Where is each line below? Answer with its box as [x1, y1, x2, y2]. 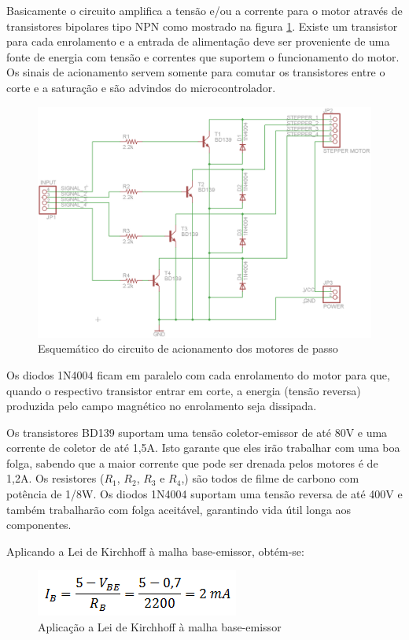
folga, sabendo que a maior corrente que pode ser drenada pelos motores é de [6, 454, 378, 471]
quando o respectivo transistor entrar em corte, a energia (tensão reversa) [6, 382, 361, 398]
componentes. [6, 516, 72, 533]
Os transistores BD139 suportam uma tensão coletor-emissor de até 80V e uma [6, 424, 388, 440]
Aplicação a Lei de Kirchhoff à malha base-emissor [38, 619, 282, 635]
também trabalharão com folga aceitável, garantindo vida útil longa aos [6, 501, 352, 517]
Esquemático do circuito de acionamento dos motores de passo [38, 340, 338, 357]
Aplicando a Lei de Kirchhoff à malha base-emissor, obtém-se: [6, 542, 304, 559]
